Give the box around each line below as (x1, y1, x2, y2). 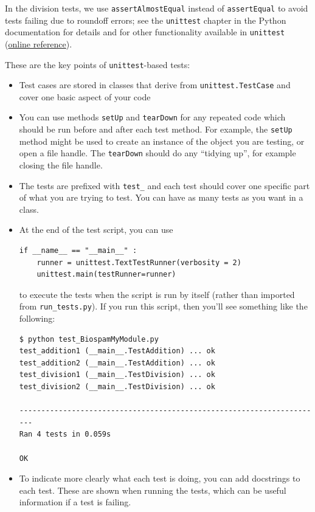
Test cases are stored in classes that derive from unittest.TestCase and (19, 78, 291, 91)
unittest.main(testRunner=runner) (36, 270, 176, 279)
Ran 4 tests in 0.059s (19, 430, 111, 439)
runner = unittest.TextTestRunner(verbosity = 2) (36, 258, 241, 267)
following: (19, 312, 55, 325)
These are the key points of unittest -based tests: (5, 58, 190, 71)
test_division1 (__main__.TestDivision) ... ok (19, 370, 215, 379)
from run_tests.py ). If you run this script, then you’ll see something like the (19, 300, 308, 313)
